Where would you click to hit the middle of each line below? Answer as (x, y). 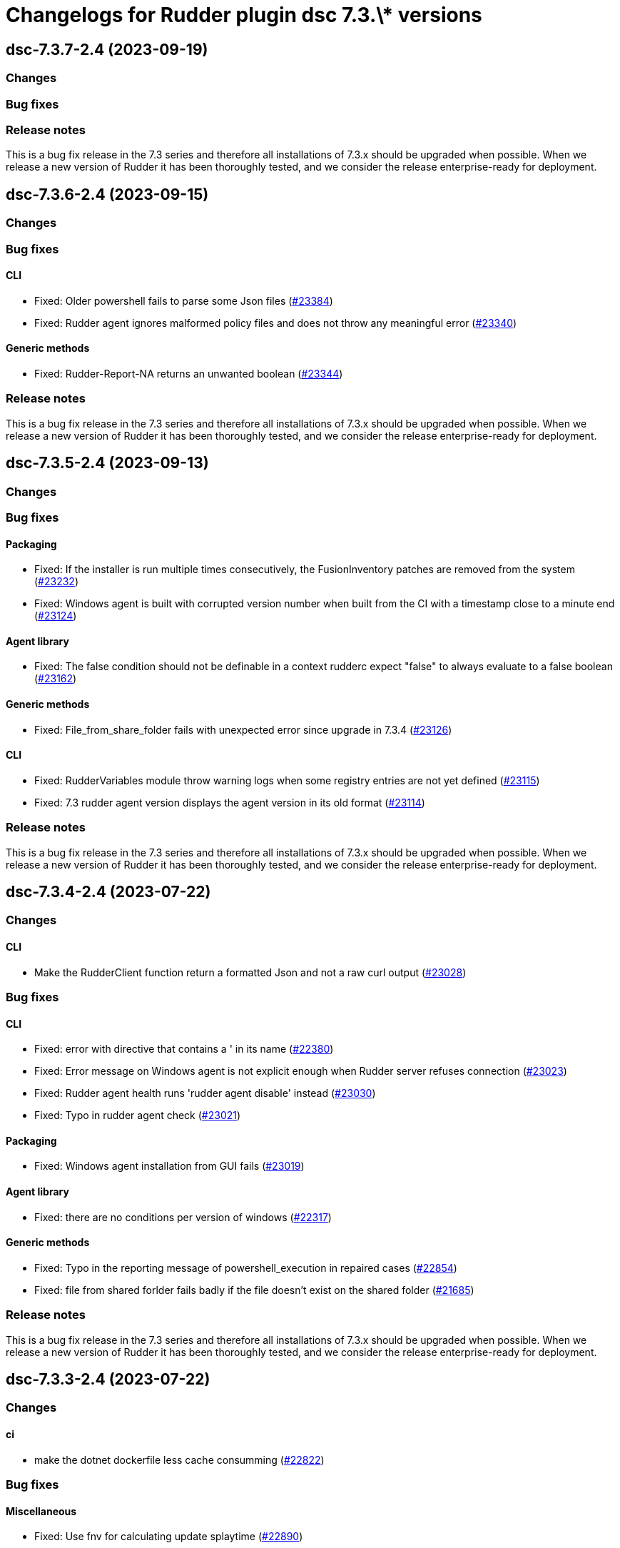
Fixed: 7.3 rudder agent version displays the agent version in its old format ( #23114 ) (230, 802)
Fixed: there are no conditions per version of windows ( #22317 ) (183, 1217)
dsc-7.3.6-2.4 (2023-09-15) (107, 194)
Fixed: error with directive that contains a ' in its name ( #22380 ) (184, 1049)
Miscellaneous (41, 1511)
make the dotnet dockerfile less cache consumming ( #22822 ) (179, 1460)
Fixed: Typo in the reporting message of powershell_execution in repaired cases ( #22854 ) (246, 1268)
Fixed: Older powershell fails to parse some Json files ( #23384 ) (184, 300)
